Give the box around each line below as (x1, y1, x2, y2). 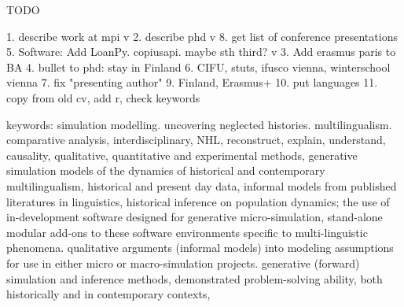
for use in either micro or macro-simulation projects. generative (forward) (6, 254, 360, 271)
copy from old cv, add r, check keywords (6, 89, 200, 105)
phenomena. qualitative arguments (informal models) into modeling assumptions (6, 239, 394, 256)
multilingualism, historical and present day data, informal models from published (6, 177, 397, 194)
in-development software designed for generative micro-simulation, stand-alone (6, 209, 383, 225)
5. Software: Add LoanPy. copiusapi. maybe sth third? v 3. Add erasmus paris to (6, 43, 396, 60)
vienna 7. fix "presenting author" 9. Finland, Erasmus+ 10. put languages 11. (6, 74, 378, 91)
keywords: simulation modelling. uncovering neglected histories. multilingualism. (6, 116, 392, 132)
